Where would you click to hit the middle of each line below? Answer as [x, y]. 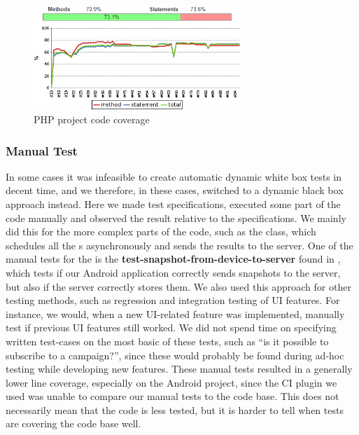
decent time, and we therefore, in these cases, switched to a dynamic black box [175, 190]
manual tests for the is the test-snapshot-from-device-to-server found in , [173, 259]
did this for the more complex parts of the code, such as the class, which [161, 232]
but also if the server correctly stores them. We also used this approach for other [178, 286]
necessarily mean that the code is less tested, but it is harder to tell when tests [175, 409]
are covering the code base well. [73, 423]
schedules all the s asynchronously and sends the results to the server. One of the [179, 245]
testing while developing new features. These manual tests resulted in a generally [179, 369]
